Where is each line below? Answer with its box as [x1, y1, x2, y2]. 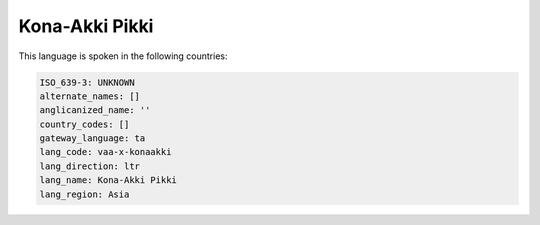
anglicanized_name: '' [39, 105, 151, 116]
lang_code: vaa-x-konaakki [39, 146, 172, 158]
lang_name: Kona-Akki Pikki [39, 175, 177, 186]
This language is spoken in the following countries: [18, 50, 228, 62]
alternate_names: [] [39, 90, 140, 102]
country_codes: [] [39, 118, 130, 130]
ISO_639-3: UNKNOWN [39, 76, 135, 88]
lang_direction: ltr [39, 160, 140, 172]
